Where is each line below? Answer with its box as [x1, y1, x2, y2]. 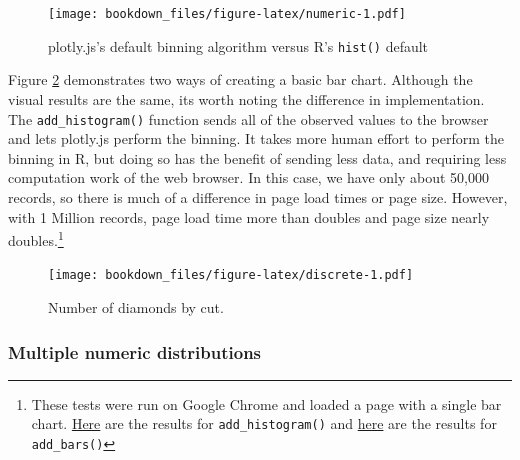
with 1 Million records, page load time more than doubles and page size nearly [8, 206, 490, 227]
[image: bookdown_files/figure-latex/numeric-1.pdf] [48, 7, 406, 21]
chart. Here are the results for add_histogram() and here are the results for [31, 413, 497, 434]
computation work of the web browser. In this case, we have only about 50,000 [8, 167, 489, 188]
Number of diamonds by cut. [48, 297, 224, 318]
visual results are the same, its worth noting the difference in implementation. [8, 88, 485, 109]
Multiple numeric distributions [8, 339, 262, 364]
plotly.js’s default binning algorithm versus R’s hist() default [48, 35, 429, 56]
